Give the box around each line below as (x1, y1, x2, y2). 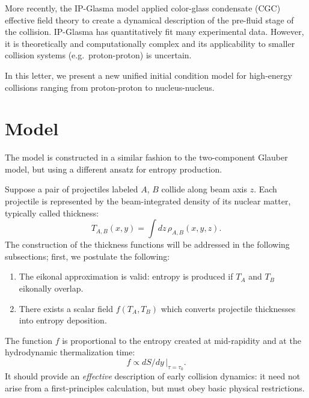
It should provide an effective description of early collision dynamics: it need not (5, 370, 301, 382)
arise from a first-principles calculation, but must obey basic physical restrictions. (5, 381, 305, 394)
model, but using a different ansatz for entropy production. (5, 162, 222, 175)
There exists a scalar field (19, 302, 114, 314)
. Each (254, 183, 277, 195)
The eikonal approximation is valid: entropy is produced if (19, 270, 233, 283)
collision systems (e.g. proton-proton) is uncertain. (5, 49, 192, 61)
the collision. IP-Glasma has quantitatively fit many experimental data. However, (5, 25, 304, 38)
